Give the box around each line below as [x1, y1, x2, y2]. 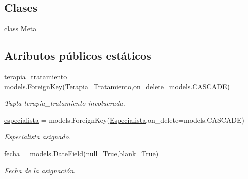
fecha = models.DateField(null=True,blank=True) [4, 148, 159, 158]
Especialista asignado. [4, 131, 71, 142]
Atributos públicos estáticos [4, 48, 151, 63]
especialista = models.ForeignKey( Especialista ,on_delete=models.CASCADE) [4, 114, 245, 125]
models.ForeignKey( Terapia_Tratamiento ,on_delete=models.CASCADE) [4, 81, 230, 91]
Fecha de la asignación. [4, 165, 76, 175]
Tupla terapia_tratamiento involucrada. [4, 98, 125, 108]
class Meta [4, 23, 37, 34]
